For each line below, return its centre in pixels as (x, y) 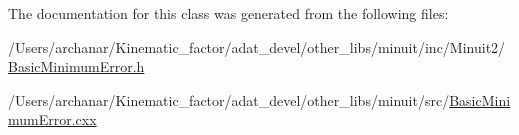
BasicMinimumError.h (76, 66)
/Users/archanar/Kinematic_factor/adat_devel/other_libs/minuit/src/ (229, 99)
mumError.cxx (52, 119)
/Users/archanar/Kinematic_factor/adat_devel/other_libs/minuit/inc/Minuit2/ (257, 46)
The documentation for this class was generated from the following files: (228, 13)
